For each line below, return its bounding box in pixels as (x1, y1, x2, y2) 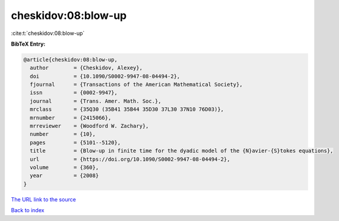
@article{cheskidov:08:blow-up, (23, 56, 118, 63)
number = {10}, (30, 131, 96, 137)
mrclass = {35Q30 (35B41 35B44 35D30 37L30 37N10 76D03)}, (30, 106, 224, 113)
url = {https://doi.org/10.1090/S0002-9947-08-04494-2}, (30, 156, 230, 162)
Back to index (11, 207, 45, 214)
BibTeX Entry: (11, 40, 46, 47)
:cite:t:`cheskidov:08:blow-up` (11, 30, 85, 37)
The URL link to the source (11, 196, 77, 203)
